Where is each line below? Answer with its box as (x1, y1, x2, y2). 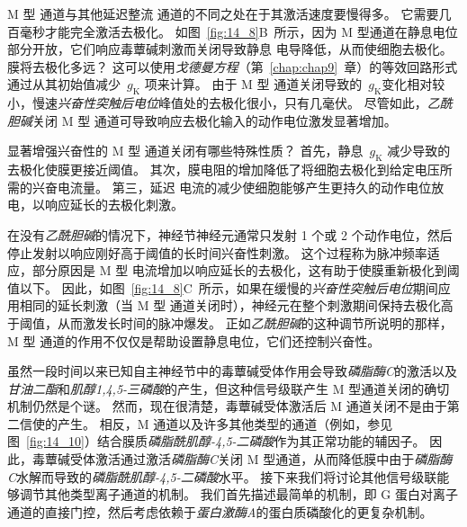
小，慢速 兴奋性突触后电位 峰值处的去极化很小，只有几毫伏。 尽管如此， (7, 94, 427, 112)
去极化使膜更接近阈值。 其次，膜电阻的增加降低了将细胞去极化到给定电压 (7, 160, 440, 179)
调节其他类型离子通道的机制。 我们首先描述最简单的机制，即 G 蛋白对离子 (19, 485, 458, 504)
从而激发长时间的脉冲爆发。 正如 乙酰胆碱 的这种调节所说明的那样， (57, 313, 453, 332)
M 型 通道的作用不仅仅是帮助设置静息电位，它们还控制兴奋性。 (7, 331, 381, 350)
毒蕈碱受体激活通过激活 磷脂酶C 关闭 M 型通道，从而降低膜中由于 (31, 450, 415, 469)
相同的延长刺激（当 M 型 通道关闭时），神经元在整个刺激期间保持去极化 (19, 296, 441, 315)
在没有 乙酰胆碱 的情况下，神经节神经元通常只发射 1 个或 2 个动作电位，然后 (7, 225, 453, 244)
